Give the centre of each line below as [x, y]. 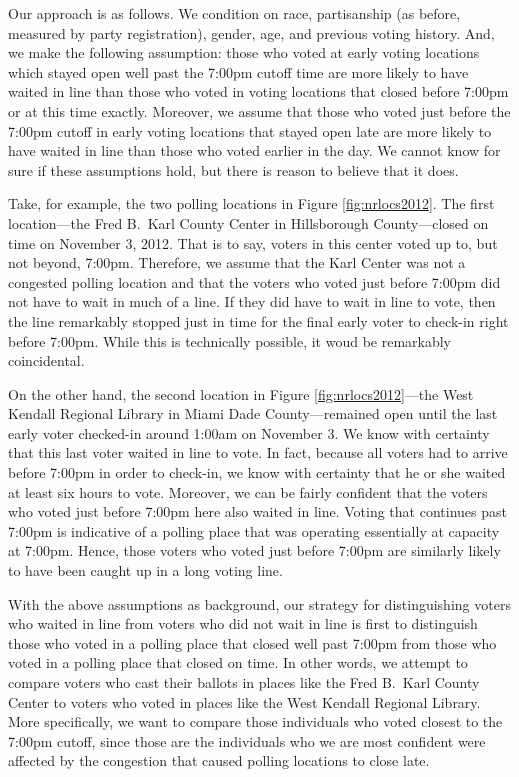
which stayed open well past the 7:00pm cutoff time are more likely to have [238, 71]
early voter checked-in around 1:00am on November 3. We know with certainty [249, 432]
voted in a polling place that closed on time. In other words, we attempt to [238, 662]
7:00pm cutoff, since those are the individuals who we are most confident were [247, 740]
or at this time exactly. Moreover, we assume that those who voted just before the [259, 110]
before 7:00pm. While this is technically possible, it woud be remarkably [230, 340]
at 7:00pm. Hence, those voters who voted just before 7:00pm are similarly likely [254, 550]
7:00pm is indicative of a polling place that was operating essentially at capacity [254, 530]
